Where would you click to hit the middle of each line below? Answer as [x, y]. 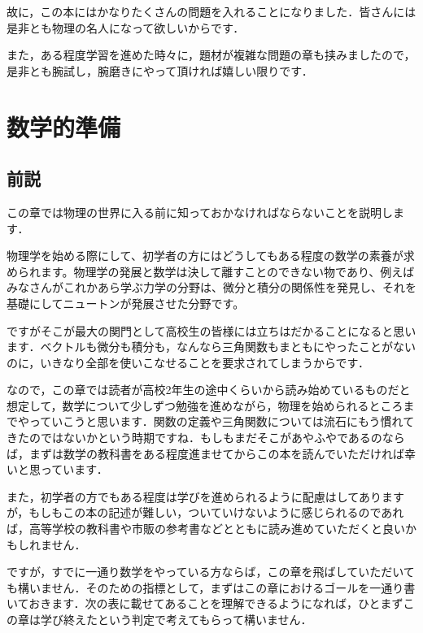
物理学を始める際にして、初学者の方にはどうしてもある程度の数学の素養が [205, 256]
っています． [74, 469]
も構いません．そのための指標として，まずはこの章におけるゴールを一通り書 [211, 587]
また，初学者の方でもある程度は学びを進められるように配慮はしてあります [205, 496]
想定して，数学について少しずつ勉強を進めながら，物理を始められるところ [205, 405]
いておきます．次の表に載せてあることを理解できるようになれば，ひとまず [205, 603]
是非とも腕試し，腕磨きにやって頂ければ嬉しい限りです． [160, 70]
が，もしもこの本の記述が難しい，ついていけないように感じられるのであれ [205, 512]
